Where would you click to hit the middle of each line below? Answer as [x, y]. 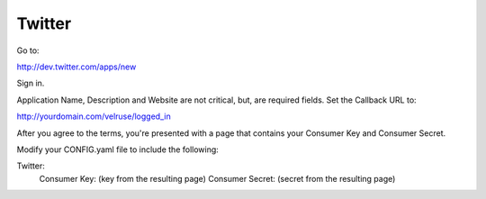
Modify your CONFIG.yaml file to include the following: [118, 149]
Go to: [28, 50]
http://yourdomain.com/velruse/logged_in [94, 116]
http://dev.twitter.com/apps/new [76, 67]
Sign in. [31, 83]
